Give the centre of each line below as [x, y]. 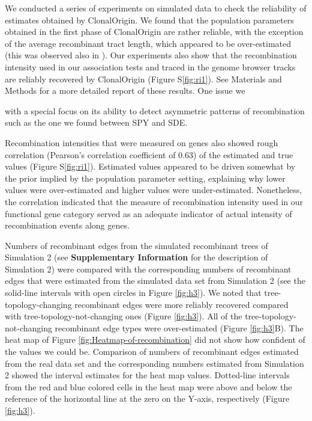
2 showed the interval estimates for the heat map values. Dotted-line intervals [147, 375]
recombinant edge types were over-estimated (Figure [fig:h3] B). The [179, 327]
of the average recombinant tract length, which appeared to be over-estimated [148, 43]
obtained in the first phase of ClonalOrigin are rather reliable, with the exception [154, 32]
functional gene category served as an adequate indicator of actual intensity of [148, 213]
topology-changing [38, 304]
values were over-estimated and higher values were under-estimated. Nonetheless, [154, 190]
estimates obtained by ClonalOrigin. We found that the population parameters [149, 20]
